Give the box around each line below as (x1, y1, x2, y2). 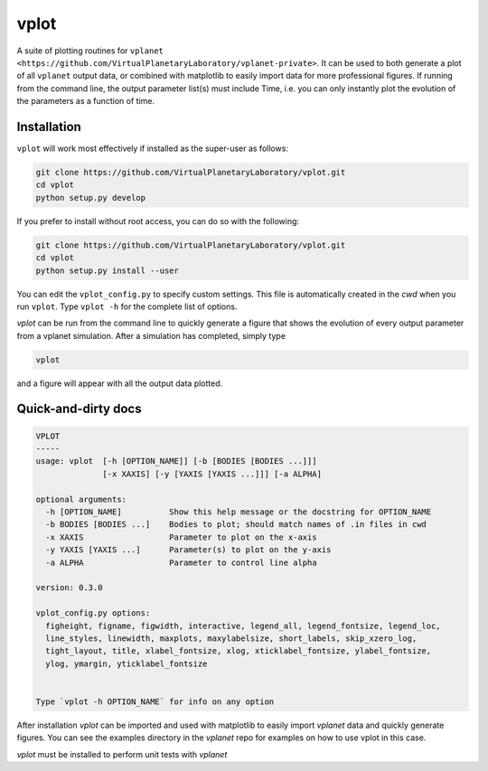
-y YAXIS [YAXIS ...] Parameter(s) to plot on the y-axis (45, 545, 332, 555)
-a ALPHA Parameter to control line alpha (45, 557, 317, 568)
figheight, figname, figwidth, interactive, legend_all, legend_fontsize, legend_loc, (45, 620, 442, 631)
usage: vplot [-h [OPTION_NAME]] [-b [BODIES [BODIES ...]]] (35, 456, 317, 466)
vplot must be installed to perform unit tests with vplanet (16, 748, 228, 759)
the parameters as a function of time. (16, 96, 155, 107)
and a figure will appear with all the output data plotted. (16, 378, 223, 389)
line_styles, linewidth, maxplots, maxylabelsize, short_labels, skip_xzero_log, (45, 633, 418, 644)
